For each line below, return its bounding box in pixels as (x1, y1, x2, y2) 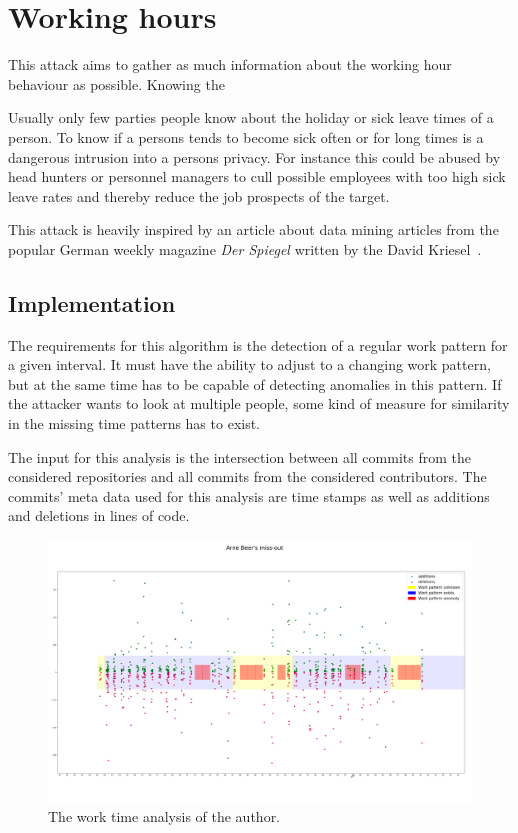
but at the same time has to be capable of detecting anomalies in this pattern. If (8, 373, 502, 394)
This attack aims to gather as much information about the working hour (8, 54, 452, 75)
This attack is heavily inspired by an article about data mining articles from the (8, 219, 499, 240)
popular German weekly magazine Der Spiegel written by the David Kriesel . (8, 238, 482, 259)
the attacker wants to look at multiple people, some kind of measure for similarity (8, 393, 510, 414)
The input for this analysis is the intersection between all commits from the (8, 446, 471, 467)
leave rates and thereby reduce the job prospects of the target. (8, 185, 390, 206)
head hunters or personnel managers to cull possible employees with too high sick (8, 166, 506, 187)
